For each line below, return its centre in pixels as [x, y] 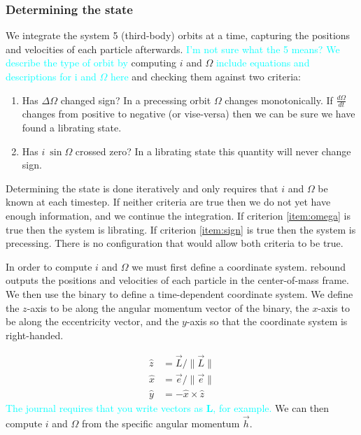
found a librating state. [72, 128]
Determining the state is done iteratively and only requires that [142, 188]
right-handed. [35, 335]
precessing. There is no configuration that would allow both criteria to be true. [175, 243]
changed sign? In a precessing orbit [136, 100]
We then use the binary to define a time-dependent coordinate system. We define [179, 293]
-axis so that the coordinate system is [267, 321]
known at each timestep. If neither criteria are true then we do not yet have [168, 202]
